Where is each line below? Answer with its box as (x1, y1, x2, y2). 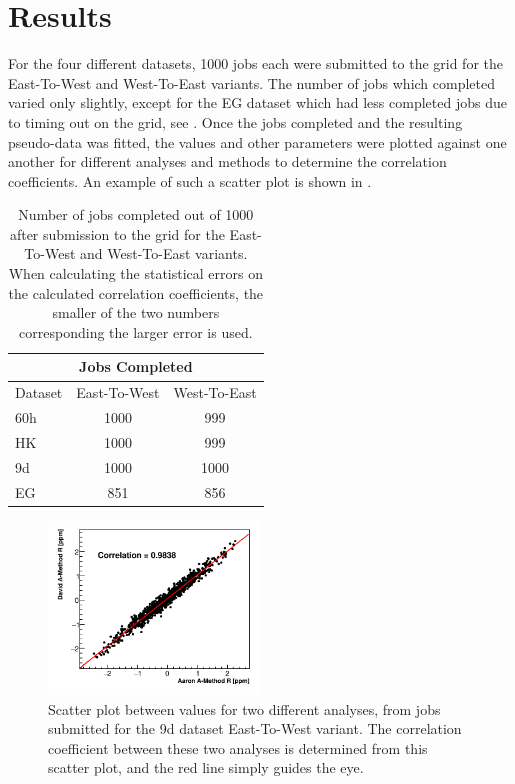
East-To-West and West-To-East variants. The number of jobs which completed (8, 72, 496, 93)
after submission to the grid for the (9, 223, 225, 244)
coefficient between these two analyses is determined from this (48, 737, 428, 758)
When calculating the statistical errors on (8, 263, 263, 284)
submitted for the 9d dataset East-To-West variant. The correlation (48, 718, 462, 739)
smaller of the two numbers (52, 302, 220, 323)
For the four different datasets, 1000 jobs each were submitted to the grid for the (8, 53, 503, 74)
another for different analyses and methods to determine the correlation (8, 151, 447, 172)
